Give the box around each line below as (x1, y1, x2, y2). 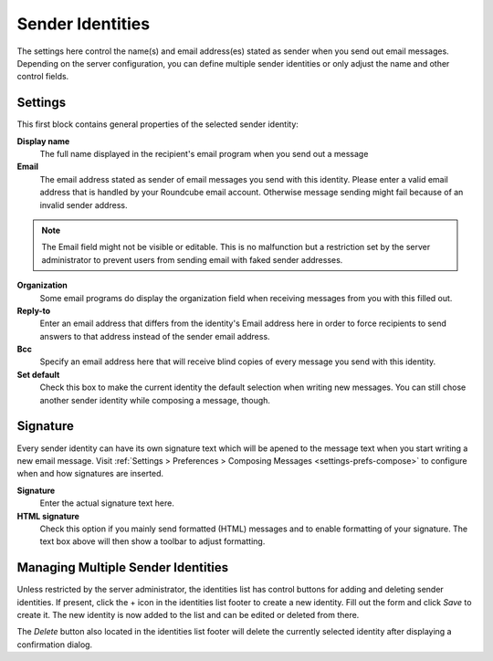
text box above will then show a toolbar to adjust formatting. (39, 536, 266, 547)
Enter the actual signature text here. (39, 498, 175, 509)
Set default (16, 369, 60, 380)
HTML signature (16, 510, 79, 521)
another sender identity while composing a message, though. (39, 394, 271, 405)
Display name (16, 135, 70, 146)
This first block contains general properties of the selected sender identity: (16, 119, 299, 130)
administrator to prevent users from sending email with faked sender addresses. (41, 254, 343, 265)
